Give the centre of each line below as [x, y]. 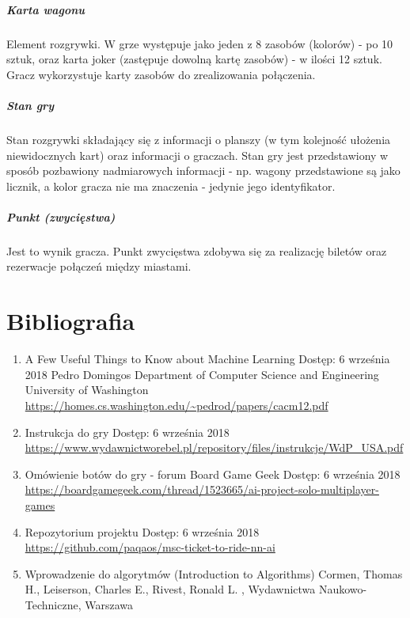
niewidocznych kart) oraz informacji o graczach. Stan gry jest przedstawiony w [197, 155]
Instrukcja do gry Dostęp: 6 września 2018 [127, 432]
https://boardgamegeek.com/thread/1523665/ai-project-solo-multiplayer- [202, 489]
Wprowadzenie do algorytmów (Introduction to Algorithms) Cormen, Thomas [214, 573]
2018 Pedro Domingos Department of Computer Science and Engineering [202, 374]
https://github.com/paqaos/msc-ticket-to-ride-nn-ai [150, 547]
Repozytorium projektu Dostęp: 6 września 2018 [142, 531]
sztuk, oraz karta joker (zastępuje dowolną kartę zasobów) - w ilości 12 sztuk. [194, 59]
